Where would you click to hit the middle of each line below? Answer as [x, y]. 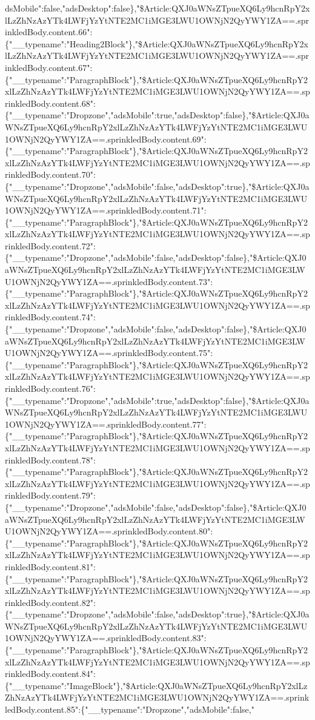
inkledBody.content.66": [49, 32]
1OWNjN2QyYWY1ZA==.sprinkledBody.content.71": [106, 210]
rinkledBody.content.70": [50, 174]
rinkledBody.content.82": [50, 602]
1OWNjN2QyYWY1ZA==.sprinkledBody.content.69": [106, 139]
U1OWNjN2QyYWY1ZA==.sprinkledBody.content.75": [109, 353]
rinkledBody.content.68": [50, 103]
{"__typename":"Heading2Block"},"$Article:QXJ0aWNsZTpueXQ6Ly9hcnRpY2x [157, 43]
